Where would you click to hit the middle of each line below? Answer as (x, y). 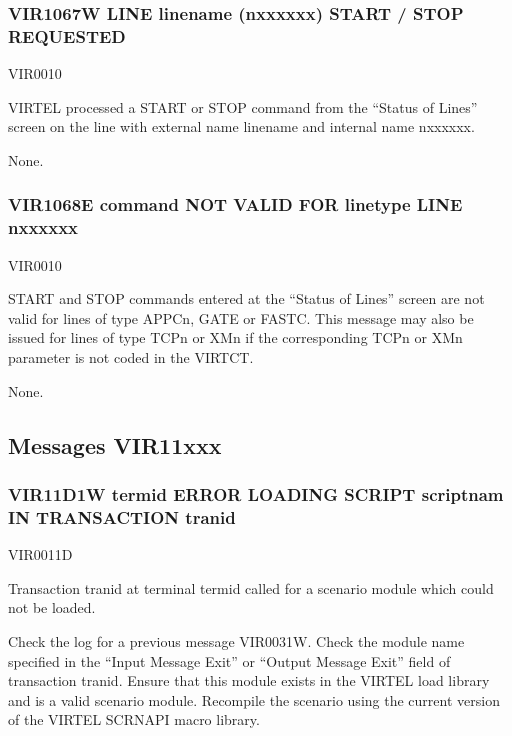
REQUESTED (67, 35)
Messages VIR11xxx (115, 444)
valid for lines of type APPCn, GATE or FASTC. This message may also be (241, 317)
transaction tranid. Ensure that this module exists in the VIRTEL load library (249, 680)
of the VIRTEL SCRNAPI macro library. (134, 719)
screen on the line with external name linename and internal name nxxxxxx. (241, 126)
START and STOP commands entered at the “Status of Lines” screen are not (246, 298)
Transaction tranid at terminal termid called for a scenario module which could (251, 587)
